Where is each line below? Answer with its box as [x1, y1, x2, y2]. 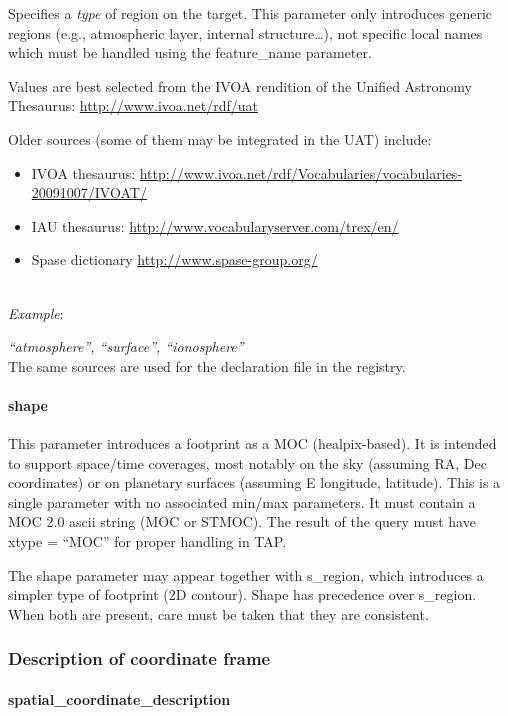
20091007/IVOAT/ [31, 182, 147, 203]
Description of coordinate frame [8, 646, 271, 671]
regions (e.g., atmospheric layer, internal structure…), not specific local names [8, 22, 483, 43]
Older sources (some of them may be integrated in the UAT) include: [8, 128, 432, 149]
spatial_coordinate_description [8, 688, 231, 709]
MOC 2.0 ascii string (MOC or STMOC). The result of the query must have [8, 511, 476, 532]
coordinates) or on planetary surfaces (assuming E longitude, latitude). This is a [8, 472, 501, 493]
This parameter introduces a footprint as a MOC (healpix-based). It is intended [8, 433, 497, 454]
